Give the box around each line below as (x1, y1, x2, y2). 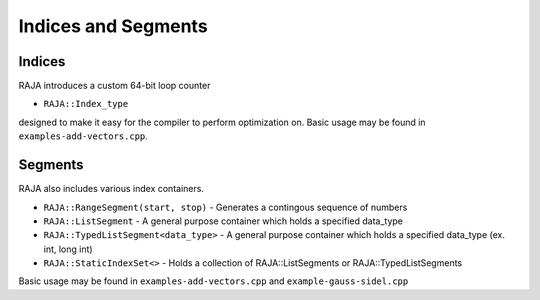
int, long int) (43, 243, 94, 255)
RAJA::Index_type (43, 98, 129, 110)
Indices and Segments (18, 15, 209, 37)
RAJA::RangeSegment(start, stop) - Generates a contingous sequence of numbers (43, 201, 408, 213)
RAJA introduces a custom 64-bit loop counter (18, 80, 211, 92)
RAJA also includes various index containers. (18, 183, 205, 195)
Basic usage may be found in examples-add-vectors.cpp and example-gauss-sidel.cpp (18, 275, 409, 287)
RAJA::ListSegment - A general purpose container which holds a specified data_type (43, 215, 404, 227)
